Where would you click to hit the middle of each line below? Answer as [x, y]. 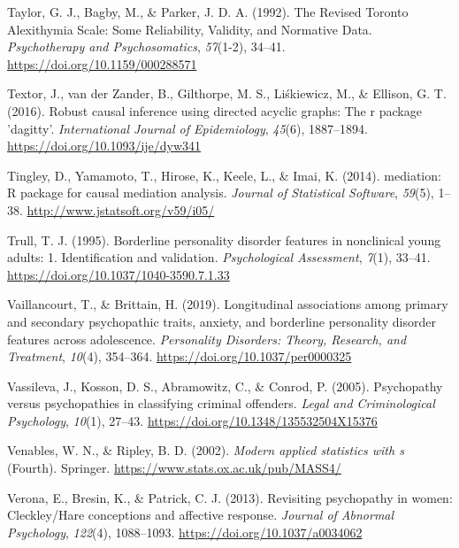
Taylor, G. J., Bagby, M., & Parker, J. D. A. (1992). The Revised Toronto [208, 12]
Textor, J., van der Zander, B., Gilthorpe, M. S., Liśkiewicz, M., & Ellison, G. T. [227, 93]
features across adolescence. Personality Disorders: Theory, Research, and [207, 339]
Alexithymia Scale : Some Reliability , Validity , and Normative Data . [190, 29]
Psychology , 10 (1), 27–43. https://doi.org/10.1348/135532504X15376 [192, 420]
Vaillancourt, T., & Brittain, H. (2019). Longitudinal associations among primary [228, 304]
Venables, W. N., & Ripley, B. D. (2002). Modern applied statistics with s [206, 450]
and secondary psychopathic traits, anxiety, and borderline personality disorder [222, 321]
